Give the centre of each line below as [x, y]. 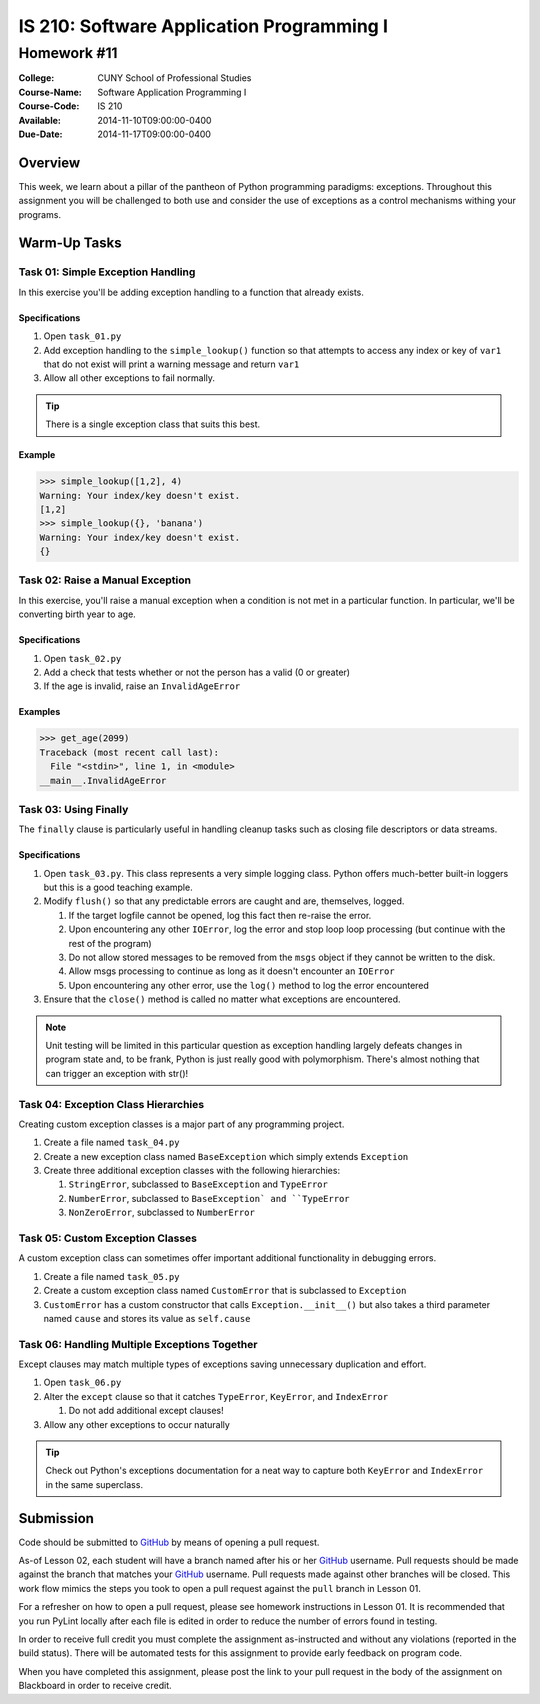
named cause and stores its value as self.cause [147, 1318]
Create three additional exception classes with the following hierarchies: [191, 1171]
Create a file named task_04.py [111, 1142]
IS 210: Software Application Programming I [203, 26]
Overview [49, 162]
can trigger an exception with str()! [117, 1073]
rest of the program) [110, 943]
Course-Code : [49, 106]
